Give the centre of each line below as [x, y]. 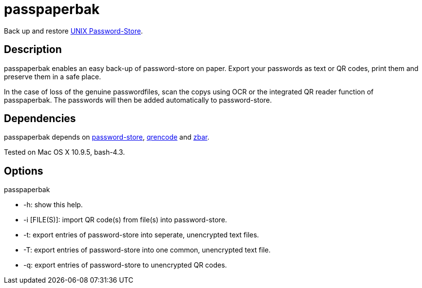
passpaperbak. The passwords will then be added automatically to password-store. [138, 100]
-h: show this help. [53, 205]
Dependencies [40, 119]
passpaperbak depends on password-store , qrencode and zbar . [107, 137]
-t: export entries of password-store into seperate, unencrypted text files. [141, 235]
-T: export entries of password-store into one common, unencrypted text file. [147, 250]
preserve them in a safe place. [53, 76]
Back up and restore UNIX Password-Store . [74, 31]
